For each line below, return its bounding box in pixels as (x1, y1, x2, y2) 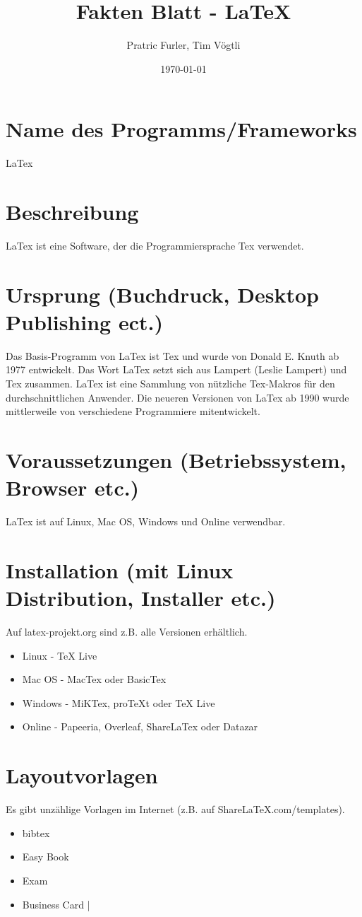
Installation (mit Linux (6, 555, 234, 584)
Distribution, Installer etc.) (6, 583, 276, 612)
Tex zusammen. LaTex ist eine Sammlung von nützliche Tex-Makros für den (6, 376, 335, 391)
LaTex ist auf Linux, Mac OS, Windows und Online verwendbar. (6, 514, 286, 529)
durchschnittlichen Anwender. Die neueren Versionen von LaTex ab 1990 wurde (6, 390, 349, 404)
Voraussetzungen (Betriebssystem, (6, 445, 346, 474)
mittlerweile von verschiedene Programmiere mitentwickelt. (6, 404, 260, 419)
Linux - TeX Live (22, 648, 97, 662)
